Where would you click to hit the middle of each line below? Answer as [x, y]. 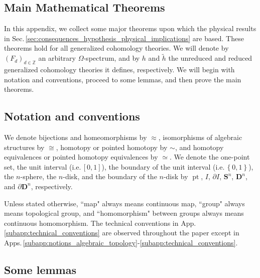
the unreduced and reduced [210, 58]
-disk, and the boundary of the [110, 176]
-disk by [176, 176]
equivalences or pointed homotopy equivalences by [81, 157]
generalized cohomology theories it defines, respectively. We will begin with [119, 69]
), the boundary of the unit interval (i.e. [163, 166]
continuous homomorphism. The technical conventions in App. [100, 223]
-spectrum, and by [112, 58]
